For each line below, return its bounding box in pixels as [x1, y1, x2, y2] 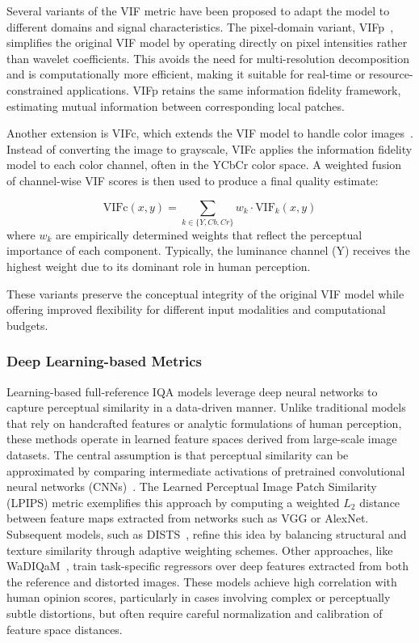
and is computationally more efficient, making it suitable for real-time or [6, 66, 366, 82]
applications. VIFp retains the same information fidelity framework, [66, 81, 401, 98]
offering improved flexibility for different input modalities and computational [6, 301, 386, 318]
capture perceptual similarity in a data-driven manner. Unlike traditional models [6, 399, 406, 416]
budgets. [6, 316, 48, 333]
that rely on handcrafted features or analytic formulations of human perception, [6, 414, 402, 431]
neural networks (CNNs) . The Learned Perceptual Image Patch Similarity [6, 478, 377, 495]
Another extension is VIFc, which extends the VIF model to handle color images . [6, 125, 413, 142]
